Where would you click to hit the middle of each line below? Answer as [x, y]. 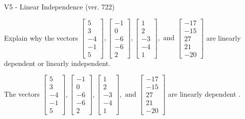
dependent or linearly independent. [57, 63]
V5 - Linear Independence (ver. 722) [60, 6]
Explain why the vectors [41, 37]
